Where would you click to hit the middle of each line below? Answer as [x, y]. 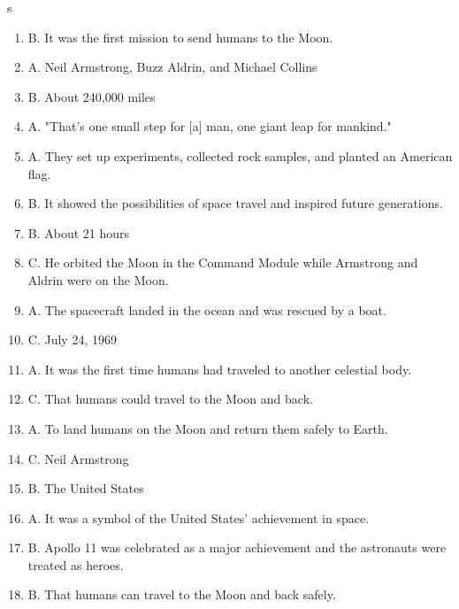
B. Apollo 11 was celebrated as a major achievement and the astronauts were [237, 547]
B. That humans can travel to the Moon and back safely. [182, 594]
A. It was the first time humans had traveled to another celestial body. [220, 369]
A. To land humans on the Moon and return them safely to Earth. [208, 428]
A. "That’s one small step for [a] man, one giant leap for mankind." [210, 126]
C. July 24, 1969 [72, 339]
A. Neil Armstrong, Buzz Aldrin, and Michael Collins [172, 67]
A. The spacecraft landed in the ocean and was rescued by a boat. [207, 309]
